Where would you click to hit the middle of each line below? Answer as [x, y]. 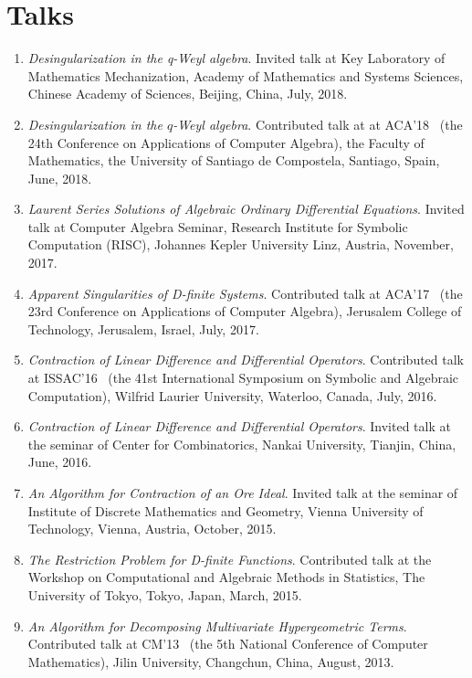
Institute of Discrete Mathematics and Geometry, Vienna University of [226, 510]
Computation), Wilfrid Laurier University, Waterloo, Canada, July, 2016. [232, 395]
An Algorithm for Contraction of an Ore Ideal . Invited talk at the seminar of [243, 493]
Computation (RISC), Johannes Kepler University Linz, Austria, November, [241, 244]
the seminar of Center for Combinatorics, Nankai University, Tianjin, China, [242, 444]
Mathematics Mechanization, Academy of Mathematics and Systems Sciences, [246, 75]
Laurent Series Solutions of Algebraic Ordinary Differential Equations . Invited [246, 209]
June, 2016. [60, 462]
